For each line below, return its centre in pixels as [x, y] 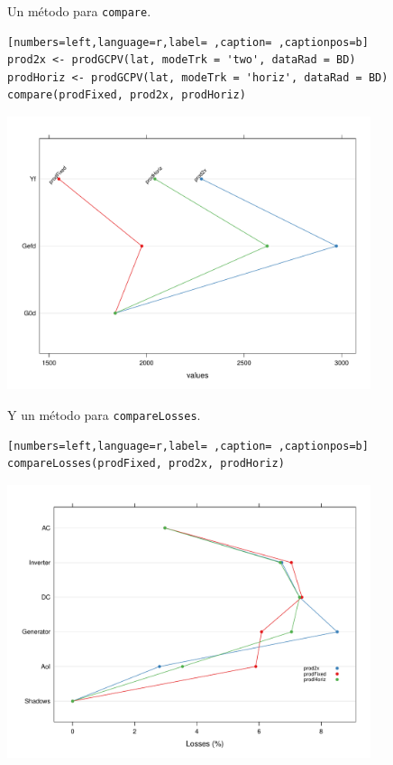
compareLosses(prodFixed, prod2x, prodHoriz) [146, 464]
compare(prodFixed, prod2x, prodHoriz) [127, 95]
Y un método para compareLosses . [104, 415]
